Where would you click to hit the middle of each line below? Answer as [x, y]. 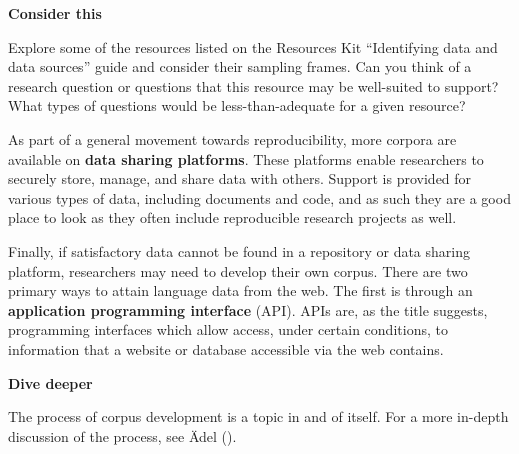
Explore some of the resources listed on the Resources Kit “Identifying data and [253, 46]
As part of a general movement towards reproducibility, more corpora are [232, 138]
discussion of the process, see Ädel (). [122, 435]
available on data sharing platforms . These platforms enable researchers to [246, 158]
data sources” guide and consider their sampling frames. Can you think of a [240, 66]
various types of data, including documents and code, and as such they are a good [259, 197]
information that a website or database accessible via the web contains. [226, 348]
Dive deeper [50, 382]
